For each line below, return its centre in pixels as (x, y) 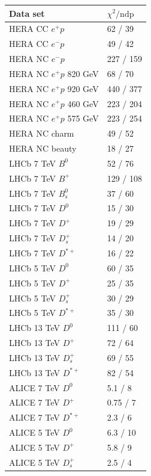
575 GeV (83, 118)
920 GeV (83, 88)
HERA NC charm (42, 133)
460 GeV (83, 103)
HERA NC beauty (43, 148)
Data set (27, 13)
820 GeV (83, 73)
